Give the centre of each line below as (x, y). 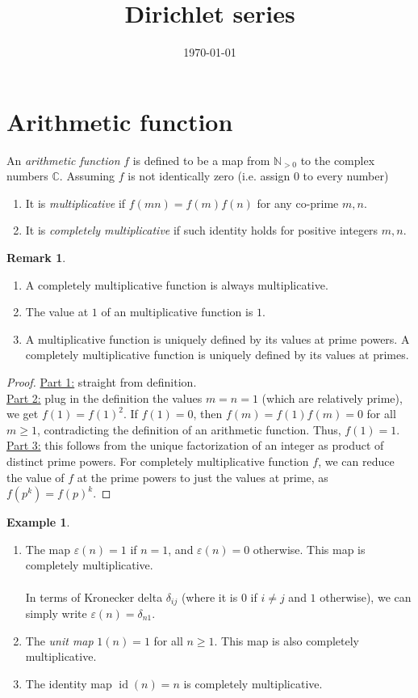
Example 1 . (38, 522)
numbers (27, 176)
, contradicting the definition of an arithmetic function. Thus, (189, 429)
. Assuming (87, 176)
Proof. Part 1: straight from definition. (102, 382)
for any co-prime (298, 203)
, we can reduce (356, 461)
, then (208, 414)
